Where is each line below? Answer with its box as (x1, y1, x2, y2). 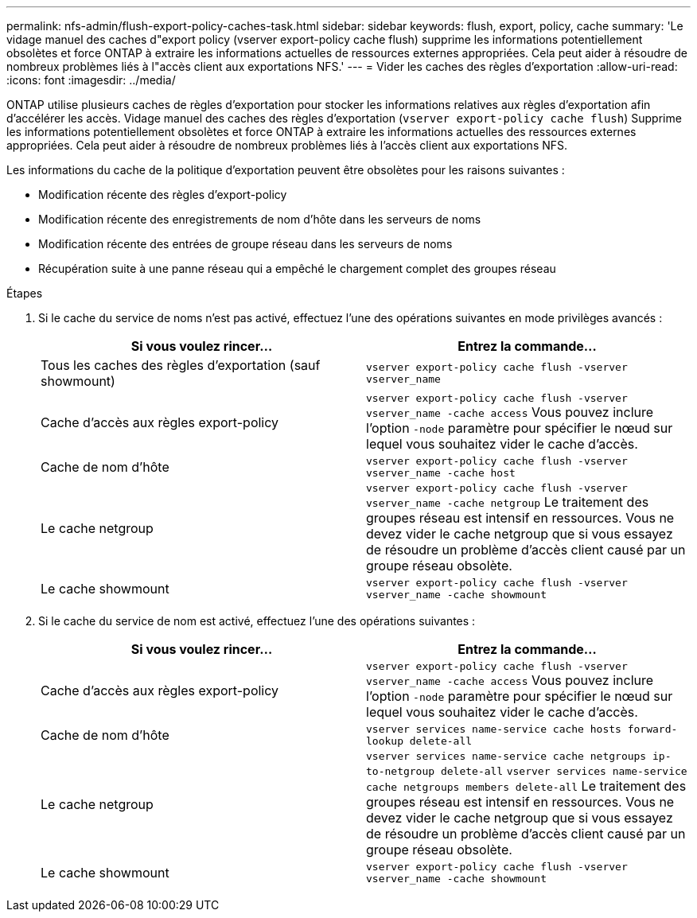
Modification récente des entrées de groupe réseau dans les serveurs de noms (38, 237, 453, 251)
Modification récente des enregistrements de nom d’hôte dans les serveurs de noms (38, 212, 481, 226)
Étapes (6, 286, 43, 300)
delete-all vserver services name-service (440, 765, 687, 777)
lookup (366, 735, 403, 747)
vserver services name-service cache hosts (366, 723, 621, 735)
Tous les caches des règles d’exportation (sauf (41, 357, 321, 373)
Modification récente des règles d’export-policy (38, 188, 287, 201)
